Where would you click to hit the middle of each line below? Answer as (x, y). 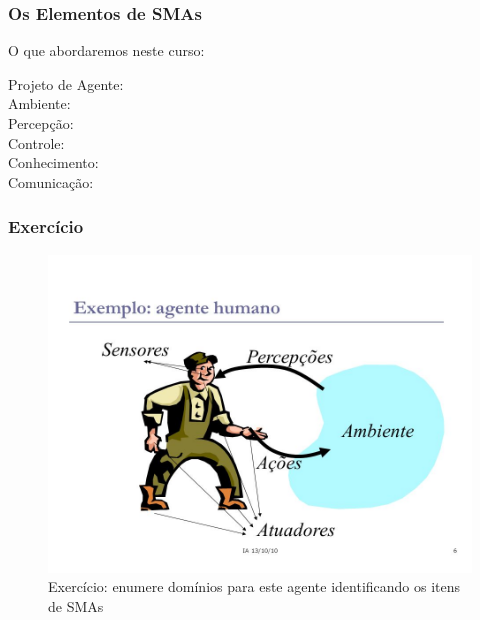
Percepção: (41, 123)
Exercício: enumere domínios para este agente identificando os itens (254, 586)
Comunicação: (51, 181)
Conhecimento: (53, 162)
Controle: (36, 142)
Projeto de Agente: (66, 83)
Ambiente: (39, 103)
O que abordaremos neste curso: (106, 50)
